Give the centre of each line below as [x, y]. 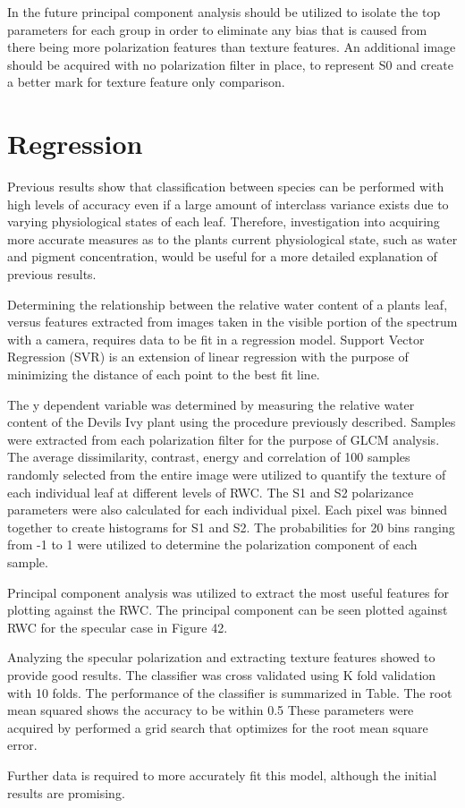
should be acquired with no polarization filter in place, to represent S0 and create [230, 64]
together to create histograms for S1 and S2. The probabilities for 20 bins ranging [231, 527]
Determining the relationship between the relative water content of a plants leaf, [228, 304]
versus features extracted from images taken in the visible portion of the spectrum [232, 322]
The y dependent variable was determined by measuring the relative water [211, 404]
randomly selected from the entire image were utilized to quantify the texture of [227, 474]
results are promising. [66, 792]
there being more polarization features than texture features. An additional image [232, 47]
